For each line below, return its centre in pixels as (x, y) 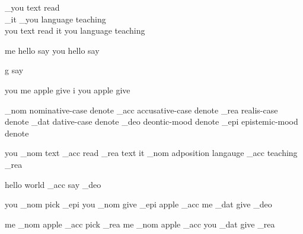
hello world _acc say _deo (53, 184)
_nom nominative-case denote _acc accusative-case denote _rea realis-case (141, 110)
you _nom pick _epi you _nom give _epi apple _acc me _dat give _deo (138, 204)
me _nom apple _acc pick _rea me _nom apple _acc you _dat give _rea (140, 224)
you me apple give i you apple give (68, 90)
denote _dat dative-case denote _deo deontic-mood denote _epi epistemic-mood (151, 121)
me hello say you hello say (52, 50)
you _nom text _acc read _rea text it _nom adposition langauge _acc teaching (151, 153)
